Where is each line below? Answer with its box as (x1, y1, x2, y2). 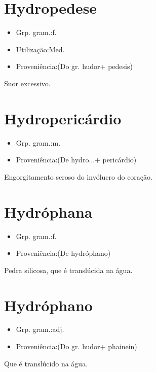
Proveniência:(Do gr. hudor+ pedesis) (16, 61, 133, 72)
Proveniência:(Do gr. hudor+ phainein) (16, 341, 137, 352)
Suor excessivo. (4, 78, 51, 88)
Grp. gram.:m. (16, 137, 61, 148)
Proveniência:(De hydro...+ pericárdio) (16, 154, 137, 165)
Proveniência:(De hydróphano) (16, 248, 111, 258)
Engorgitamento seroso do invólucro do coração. (4, 171, 152, 182)
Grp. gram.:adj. (16, 324, 64, 334)
